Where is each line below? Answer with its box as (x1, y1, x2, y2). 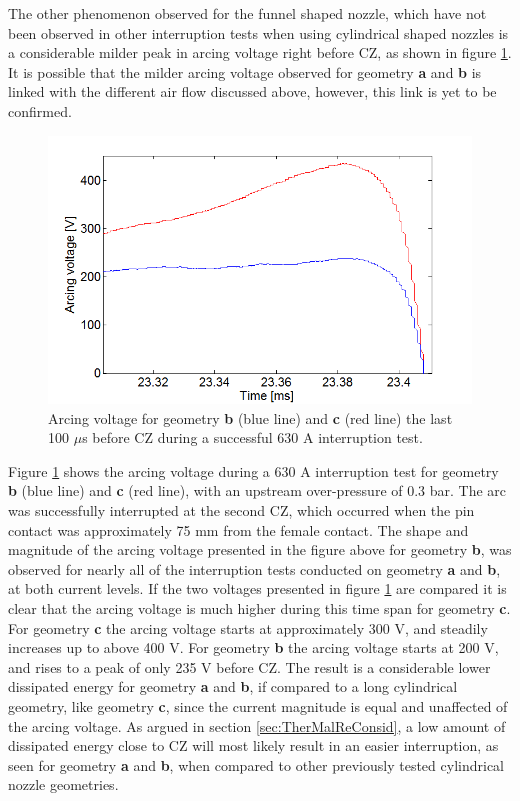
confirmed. (8, 100, 72, 121)
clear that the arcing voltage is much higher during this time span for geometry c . (8, 597, 511, 618)
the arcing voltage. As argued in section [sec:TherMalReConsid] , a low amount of (8, 715, 506, 736)
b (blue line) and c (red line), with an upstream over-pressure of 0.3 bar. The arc (8, 480, 507, 501)
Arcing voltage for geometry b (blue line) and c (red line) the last (48, 407, 453, 428)
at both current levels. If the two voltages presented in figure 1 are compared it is (8, 578, 507, 599)
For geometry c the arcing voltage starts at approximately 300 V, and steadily (8, 617, 488, 638)
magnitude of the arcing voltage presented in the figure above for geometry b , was (8, 539, 512, 560)
